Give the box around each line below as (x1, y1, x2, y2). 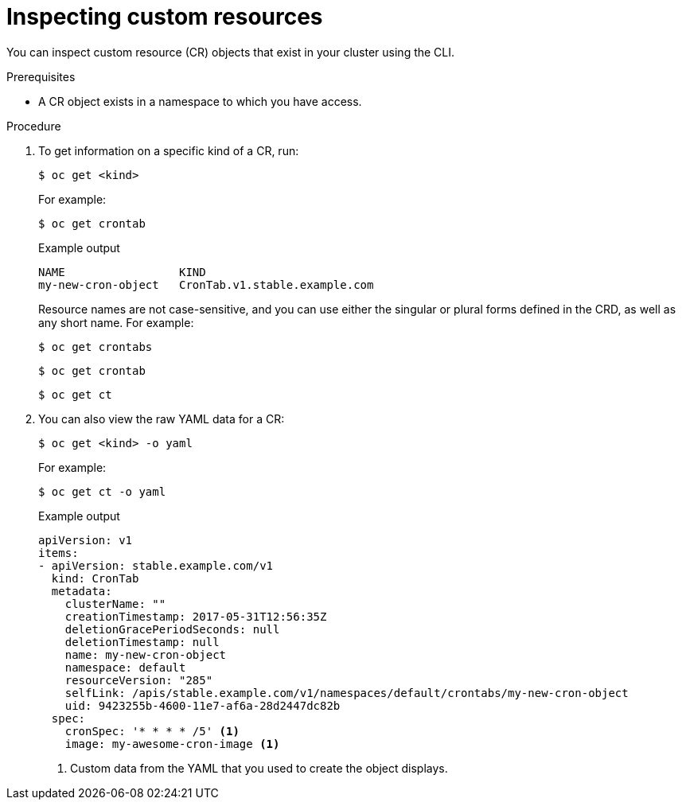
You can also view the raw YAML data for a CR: (38, 411, 285, 426)
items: (38, 546, 79, 559)
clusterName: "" (64, 597, 166, 610)
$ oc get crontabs (38, 340, 153, 353)
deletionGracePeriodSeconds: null (64, 622, 280, 636)
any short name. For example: (38, 315, 194, 329)
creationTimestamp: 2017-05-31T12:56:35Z (64, 609, 327, 623)
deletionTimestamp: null (64, 635, 220, 648)
